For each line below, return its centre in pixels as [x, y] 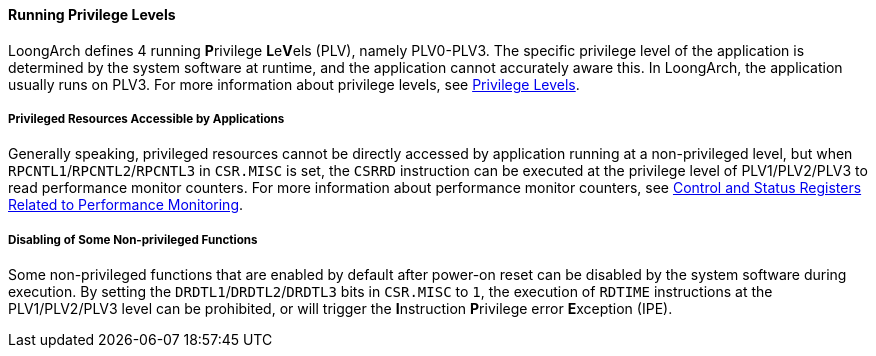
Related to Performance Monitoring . [126, 205]
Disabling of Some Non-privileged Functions [133, 239]
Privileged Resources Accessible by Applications [146, 119]
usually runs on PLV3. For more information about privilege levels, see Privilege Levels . [294, 84]
